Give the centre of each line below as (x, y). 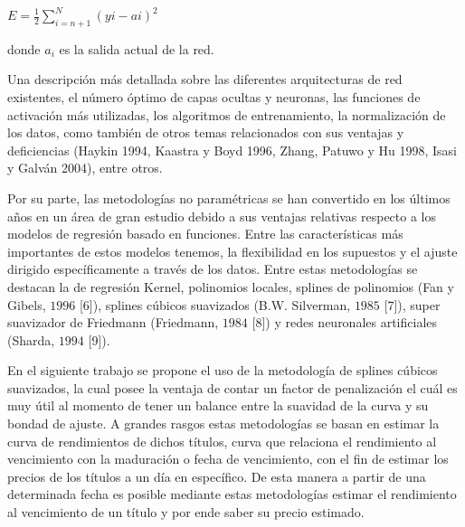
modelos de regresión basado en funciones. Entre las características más (205, 234)
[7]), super (412, 304)
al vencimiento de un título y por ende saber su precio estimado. (186, 512)
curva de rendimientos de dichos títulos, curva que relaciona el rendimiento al (222, 441)
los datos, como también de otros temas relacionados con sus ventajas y (206, 132)
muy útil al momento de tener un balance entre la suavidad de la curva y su (218, 405)
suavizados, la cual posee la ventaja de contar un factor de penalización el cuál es (232, 387)
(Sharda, (31, 339)
